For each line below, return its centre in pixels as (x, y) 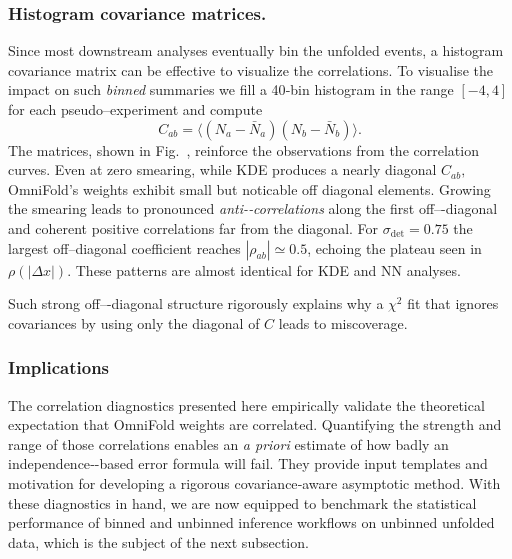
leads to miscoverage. (343, 322)
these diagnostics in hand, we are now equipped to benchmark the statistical (242, 502)
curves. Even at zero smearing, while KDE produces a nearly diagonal (222, 169)
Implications (59, 367)
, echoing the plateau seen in (394, 247)
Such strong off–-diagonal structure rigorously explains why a (196, 303)
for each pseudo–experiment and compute (135, 109)
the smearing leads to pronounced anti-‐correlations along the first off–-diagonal (253, 208)
